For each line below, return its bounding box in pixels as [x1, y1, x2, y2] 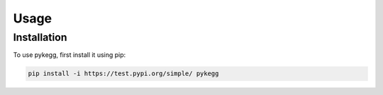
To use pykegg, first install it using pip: [13, 51, 126, 59]
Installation [13, 31, 67, 44]
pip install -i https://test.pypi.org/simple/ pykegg [28, 70, 219, 77]
